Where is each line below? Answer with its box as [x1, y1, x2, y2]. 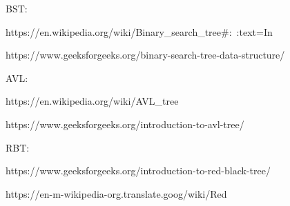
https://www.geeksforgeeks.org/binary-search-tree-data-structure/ [6, 48, 285, 62]
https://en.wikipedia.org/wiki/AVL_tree [6, 94, 179, 108]
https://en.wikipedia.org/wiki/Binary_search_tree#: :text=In [6, 24, 273, 39]
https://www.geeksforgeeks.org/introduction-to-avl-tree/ [6, 116, 244, 131]
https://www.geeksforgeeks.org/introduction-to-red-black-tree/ [6, 163, 271, 178]
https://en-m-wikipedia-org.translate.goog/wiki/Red [6, 186, 227, 200]
